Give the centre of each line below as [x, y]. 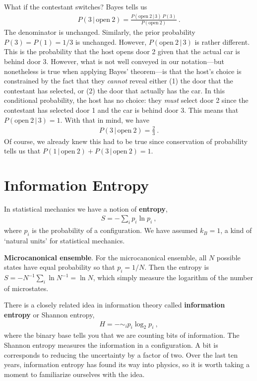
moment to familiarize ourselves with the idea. [74, 374]
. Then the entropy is [177, 267]
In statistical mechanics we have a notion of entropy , [86, 208]
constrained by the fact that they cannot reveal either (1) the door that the [119, 81]
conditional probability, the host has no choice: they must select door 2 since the [126, 100]
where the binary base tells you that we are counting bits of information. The [122, 335]
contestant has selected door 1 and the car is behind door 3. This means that [121, 110]
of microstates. [26, 288]
